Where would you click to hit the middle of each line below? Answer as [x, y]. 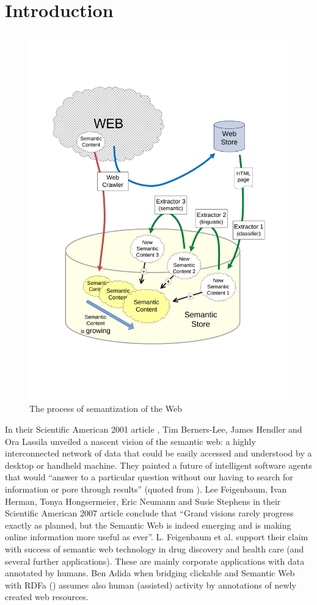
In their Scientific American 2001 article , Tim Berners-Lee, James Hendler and [154, 429]
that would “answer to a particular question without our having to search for [149, 477]
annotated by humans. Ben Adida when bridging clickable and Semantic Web [150, 573]
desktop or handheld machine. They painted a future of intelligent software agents [158, 465]
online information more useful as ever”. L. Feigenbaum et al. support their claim [157, 537]
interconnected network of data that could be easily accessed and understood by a [158, 453]
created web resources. [47, 597]
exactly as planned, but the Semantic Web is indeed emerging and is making [148, 525]
